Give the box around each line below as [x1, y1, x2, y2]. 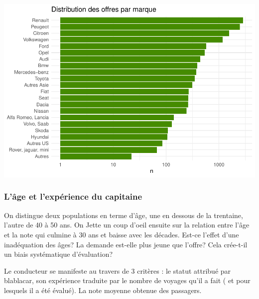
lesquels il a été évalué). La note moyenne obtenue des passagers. [4, 285, 202, 295]
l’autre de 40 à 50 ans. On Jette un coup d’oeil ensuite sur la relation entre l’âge [4, 220, 250, 230]
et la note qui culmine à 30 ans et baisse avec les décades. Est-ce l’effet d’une [4, 229, 239, 239]
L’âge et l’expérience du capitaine [4, 190, 142, 203]
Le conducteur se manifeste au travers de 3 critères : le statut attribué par [4, 265, 231, 276]
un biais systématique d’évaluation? [4, 249, 113, 259]
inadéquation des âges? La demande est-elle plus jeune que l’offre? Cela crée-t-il [4, 239, 248, 249]
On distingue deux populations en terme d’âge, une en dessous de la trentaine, [4, 210, 243, 220]
